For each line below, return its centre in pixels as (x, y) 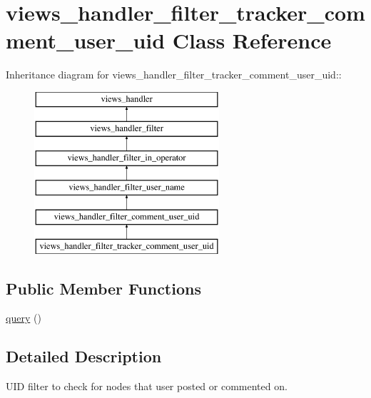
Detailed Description (84, 356)
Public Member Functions (103, 288)
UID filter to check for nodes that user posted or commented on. (147, 386)
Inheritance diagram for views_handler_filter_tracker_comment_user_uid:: (174, 75)
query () (24, 318)
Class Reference (252, 40)
